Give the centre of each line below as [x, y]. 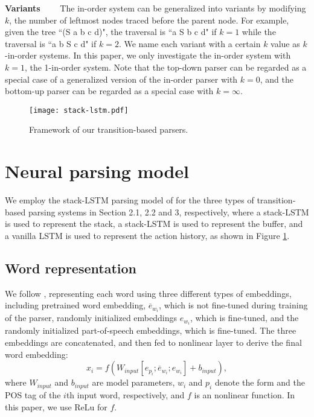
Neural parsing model [97, 171]
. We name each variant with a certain [190, 43]
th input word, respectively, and [125, 395]
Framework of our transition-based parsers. [109, 129]
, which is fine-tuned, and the [244, 318]
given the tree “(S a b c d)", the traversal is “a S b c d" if [111, 32]
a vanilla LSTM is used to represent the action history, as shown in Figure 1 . [147, 235]
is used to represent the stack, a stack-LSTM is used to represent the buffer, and [154, 224]
